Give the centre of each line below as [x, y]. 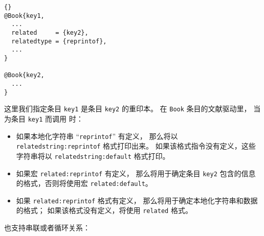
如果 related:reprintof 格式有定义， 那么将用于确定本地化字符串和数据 [137, 200]
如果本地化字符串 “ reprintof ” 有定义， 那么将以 [97, 136]
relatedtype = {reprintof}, [59, 41]
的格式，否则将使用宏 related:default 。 [84, 183]
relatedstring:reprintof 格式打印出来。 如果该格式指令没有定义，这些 [136, 146]
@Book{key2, [24, 75]
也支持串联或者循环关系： [47, 228]
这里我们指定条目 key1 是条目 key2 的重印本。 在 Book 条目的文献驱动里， [128, 109]
